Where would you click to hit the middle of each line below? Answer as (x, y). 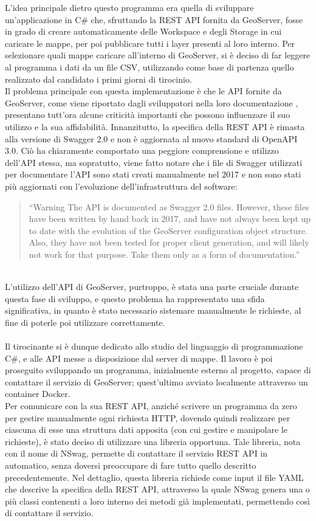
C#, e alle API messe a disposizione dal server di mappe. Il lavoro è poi (139, 358)
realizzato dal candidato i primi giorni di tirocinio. (98, 79)
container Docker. (38, 394)
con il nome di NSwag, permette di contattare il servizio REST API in (136, 453)
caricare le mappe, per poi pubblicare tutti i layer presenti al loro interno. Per (150, 43)
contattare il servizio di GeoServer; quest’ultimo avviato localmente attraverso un (156, 381)
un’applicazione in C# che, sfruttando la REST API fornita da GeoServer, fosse (154, 19)
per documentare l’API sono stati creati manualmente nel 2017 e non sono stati (153, 174)
